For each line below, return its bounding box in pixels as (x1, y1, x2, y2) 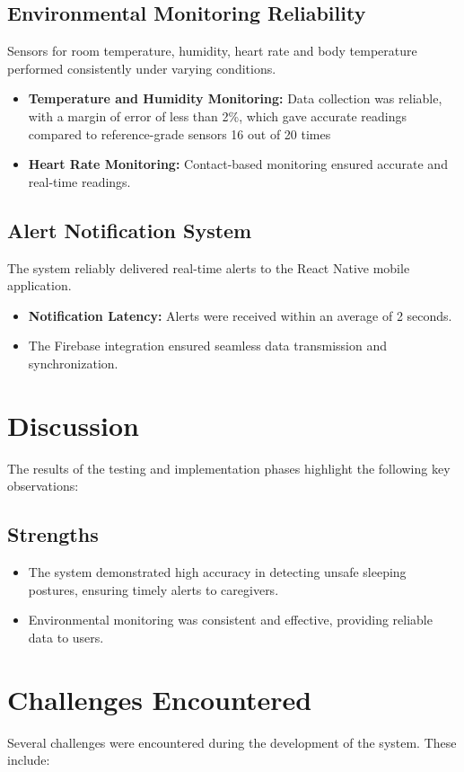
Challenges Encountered (7, 680, 312, 717)
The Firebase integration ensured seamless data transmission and (28, 336, 387, 355)
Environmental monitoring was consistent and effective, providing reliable (28, 610, 433, 629)
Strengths (7, 520, 99, 548)
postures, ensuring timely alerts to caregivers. (28, 580, 279, 599)
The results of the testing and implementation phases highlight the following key (7, 458, 451, 477)
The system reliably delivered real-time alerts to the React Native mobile (7, 258, 410, 277)
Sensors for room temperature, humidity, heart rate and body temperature (7, 41, 417, 60)
